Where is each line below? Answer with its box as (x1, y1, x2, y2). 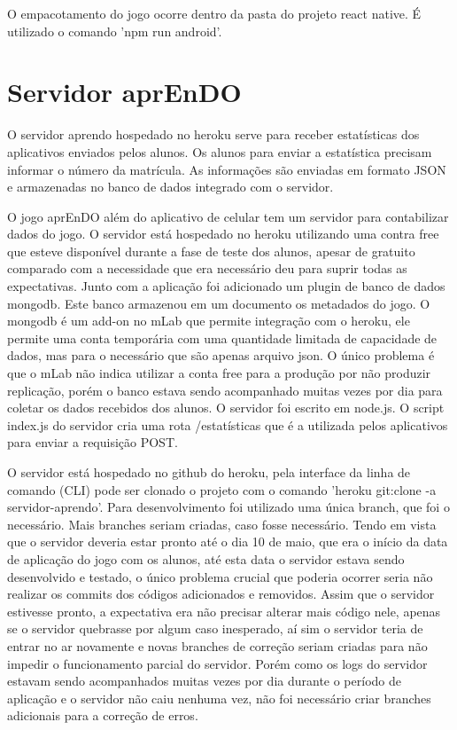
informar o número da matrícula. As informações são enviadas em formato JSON (7, 160, 446, 178)
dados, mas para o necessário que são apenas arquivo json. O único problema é (7, 346, 435, 365)
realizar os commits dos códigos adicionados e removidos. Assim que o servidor (7, 585, 435, 603)
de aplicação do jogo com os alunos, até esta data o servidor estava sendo (7, 549, 405, 568)
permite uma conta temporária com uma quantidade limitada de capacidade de (7, 328, 438, 347)
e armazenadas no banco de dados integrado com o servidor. (7, 177, 334, 196)
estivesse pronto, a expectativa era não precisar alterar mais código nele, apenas (7, 601, 441, 620)
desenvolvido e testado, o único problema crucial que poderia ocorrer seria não (7, 567, 433, 585)
